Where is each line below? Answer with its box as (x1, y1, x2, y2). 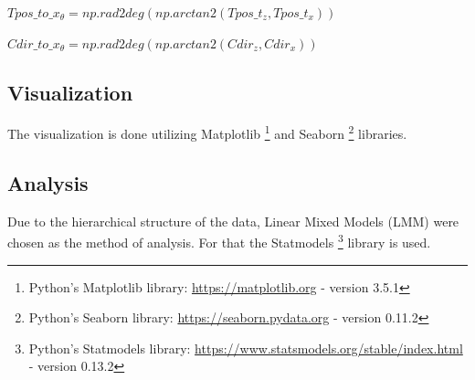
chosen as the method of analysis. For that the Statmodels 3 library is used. (7, 230, 431, 252)
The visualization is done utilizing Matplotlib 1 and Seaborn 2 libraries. (7, 121, 407, 143)
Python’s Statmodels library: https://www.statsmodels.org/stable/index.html (28, 338, 463, 357)
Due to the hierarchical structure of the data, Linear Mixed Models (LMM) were (7, 211, 459, 230)
